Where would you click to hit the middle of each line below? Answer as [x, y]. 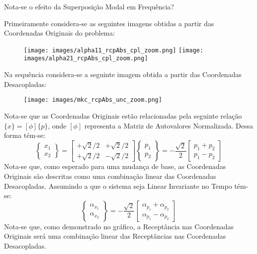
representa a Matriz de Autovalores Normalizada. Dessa [169, 125]
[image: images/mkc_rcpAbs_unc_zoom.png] [93, 100]
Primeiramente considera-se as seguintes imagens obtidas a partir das [109, 23]
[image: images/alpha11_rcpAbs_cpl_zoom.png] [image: [114, 50]
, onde [57, 125]
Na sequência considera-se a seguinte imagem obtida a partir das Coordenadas [123, 74]
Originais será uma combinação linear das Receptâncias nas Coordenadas [115, 236]
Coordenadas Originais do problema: [59, 33]
